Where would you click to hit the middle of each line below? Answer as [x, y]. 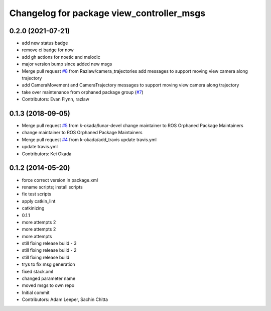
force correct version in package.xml [60, 180]
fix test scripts [37, 194]
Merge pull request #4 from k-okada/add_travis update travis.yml [89, 139]
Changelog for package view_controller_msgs [107, 13]
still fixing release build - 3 [49, 243]
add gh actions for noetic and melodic [61, 57]
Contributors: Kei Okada [47, 154]
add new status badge [45, 43]
